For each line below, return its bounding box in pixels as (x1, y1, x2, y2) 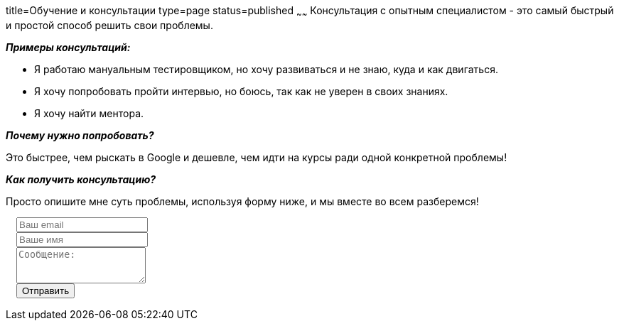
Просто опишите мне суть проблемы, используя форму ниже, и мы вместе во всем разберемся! (6, 195, 479, 207)
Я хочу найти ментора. (34, 107, 144, 119)
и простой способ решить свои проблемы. (6, 18, 213, 31)
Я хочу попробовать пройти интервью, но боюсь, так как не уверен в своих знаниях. (34, 85, 448, 97)
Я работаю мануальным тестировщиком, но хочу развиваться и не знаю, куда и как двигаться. (34, 63, 498, 75)
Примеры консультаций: (6, 40, 131, 53)
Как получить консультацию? (6, 173, 156, 185)
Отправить (22, 285, 70, 296)
